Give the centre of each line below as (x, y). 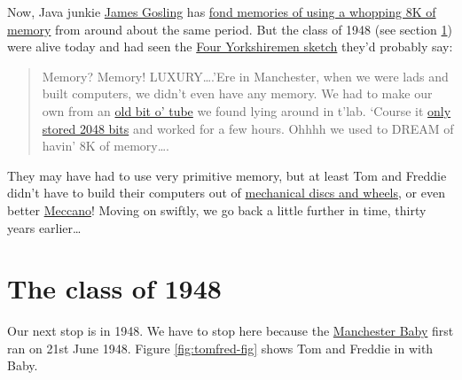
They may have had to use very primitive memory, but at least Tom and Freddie (227, 175)
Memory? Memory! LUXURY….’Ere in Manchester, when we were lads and (245, 76)
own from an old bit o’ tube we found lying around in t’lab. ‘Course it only (247, 110)
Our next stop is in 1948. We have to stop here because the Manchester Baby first (231, 331)
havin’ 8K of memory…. (106, 146)
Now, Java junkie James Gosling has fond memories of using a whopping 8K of (222, 12)
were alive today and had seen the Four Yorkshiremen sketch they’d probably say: (230, 47)
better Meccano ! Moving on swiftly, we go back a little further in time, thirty (217, 209)
